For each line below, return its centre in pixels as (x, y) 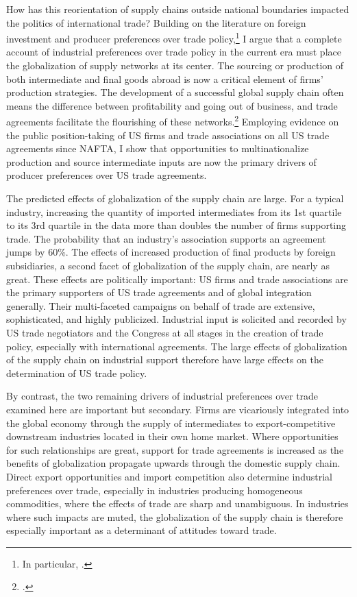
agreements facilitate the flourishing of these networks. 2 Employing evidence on (173, 121)
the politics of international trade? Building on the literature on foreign (156, 22)
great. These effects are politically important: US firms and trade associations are (177, 279)
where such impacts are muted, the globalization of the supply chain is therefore (175, 516)
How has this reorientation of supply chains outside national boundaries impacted (178, 9)
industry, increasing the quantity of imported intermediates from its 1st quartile (174, 211)
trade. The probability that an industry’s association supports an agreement (166, 238)
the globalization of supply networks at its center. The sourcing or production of (175, 65)
